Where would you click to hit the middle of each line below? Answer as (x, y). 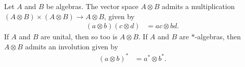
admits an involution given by (72, 46)
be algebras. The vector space (92, 6)
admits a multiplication (198, 6)
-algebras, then (218, 37)
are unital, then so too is (79, 37)
